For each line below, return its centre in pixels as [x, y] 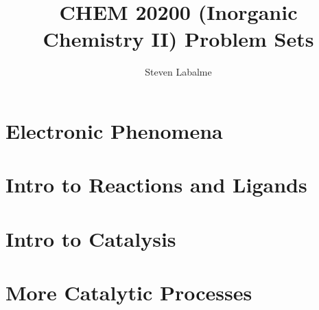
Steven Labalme [178, 72]
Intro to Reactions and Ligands [156, 185]
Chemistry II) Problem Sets [178, 39]
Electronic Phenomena [114, 130]
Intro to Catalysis [91, 238]
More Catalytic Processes [129, 292]
